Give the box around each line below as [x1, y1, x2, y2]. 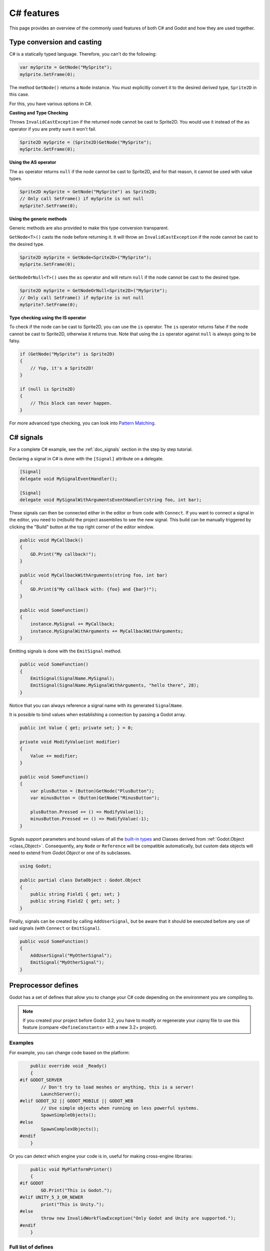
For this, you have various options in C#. [9, 101, 92, 107]
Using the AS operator [9, 159, 56, 165]
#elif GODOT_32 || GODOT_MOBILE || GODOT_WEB [19, 1098, 133, 1104]
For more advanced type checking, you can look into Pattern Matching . [9, 420, 156, 426]
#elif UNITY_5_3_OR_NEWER [19, 1194, 83, 1200]
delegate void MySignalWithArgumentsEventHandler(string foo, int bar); [19, 497, 202, 503]
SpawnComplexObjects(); [40, 1126, 99, 1132]
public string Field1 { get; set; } [30, 891, 120, 897]
